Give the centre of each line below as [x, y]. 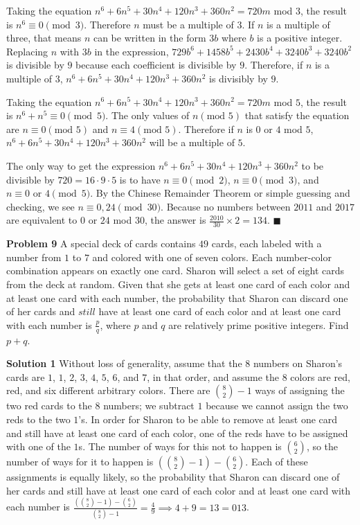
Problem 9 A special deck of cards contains [101, 243]
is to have [140, 179]
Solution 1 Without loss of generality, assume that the [124, 363]
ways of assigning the [300, 390]
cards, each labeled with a [267, 243]
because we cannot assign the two [277, 406]
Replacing [27, 51]
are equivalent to [42, 220]
